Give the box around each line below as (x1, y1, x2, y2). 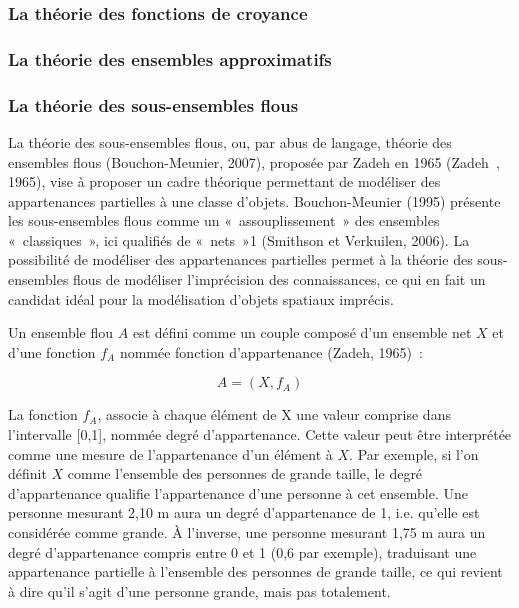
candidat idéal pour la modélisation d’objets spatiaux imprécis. (8, 288, 394, 309)
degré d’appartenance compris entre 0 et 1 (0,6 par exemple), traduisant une (8, 541, 477, 562)
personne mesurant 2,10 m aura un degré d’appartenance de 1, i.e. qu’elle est (8, 502, 480, 523)
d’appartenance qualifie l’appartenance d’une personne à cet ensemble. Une (8, 482, 468, 503)
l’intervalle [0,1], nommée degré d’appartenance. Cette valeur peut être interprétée (8, 424, 512, 445)
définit (8, 463, 47, 484)
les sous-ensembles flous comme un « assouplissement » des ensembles (8, 210, 440, 231)
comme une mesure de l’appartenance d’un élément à (8, 443, 333, 464)
